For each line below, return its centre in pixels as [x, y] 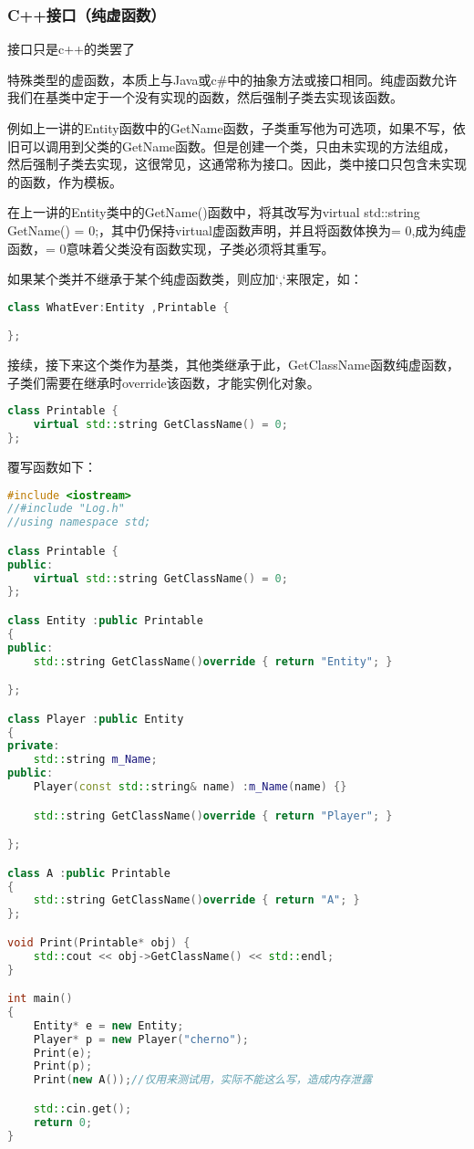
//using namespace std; [79, 522]
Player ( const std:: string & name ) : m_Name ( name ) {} [190, 787]
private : [34, 746]
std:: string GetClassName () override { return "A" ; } [196, 900]
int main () [40, 999]
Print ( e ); [63, 1053]
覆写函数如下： [52, 466]
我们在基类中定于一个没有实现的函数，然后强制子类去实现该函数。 [205, 97]
